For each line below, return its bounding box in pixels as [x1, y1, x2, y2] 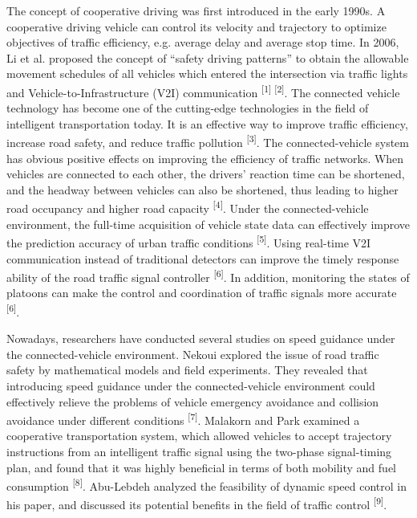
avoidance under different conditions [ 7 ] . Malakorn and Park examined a [6, 410, 360, 428]
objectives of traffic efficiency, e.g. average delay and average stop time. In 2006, [6, 34, 399, 51]
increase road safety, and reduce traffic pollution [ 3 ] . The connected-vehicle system [6, 132, 409, 151]
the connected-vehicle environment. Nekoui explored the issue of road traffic [6, 345, 379, 362]
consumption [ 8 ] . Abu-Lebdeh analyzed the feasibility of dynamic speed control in [6, 475, 407, 494]
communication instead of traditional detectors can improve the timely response [6, 250, 399, 267]
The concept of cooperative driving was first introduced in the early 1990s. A [6, 2, 386, 18]
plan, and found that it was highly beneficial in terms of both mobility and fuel [6, 459, 396, 475]
